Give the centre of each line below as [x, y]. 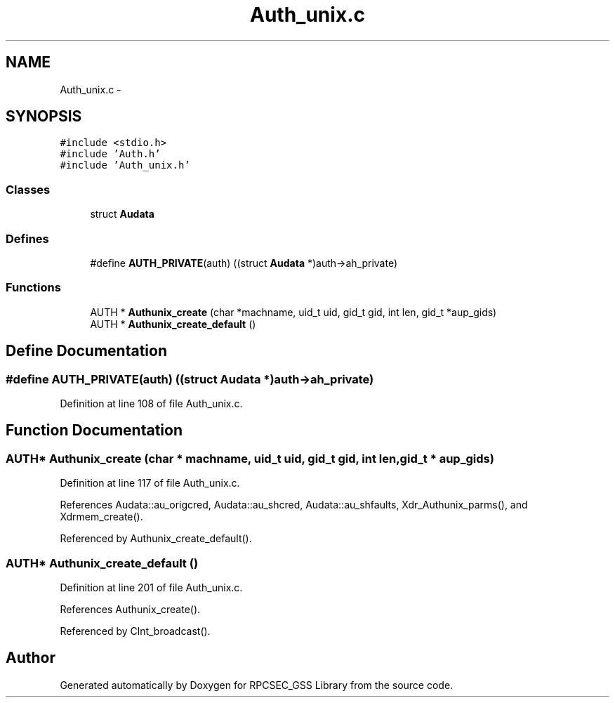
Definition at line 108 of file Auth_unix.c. [151, 403]
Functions [33, 288]
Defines [27, 238]
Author [31, 658]
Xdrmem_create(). [101, 517]
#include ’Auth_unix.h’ [125, 165]
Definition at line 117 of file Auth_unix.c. [150, 483]
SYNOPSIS [44, 117]
